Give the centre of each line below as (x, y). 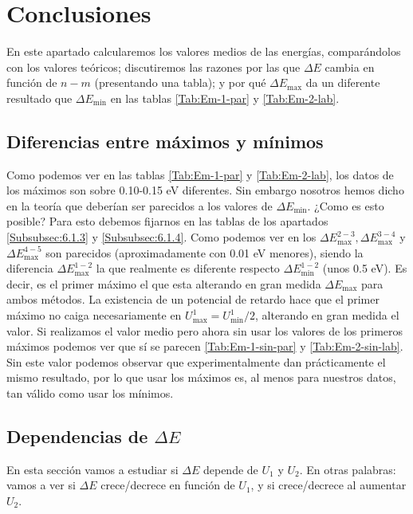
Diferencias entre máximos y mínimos (165, 141)
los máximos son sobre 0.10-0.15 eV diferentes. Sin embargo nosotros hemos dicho (205, 190)
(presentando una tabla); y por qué (180, 82)
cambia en (350, 67)
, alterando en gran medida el (327, 315)
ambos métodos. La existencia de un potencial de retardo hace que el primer (193, 299)
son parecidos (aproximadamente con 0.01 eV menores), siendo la (205, 252)
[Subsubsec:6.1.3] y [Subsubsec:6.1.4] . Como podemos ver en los (161, 237)
